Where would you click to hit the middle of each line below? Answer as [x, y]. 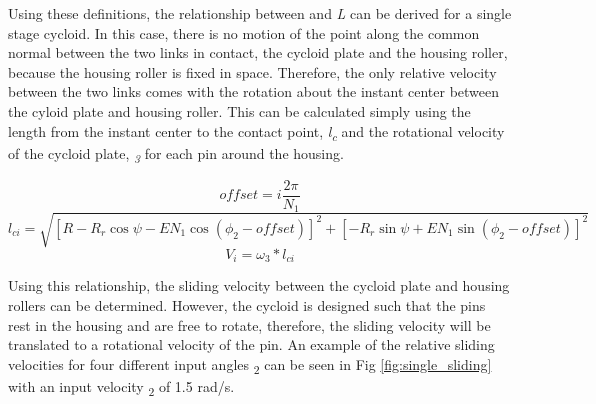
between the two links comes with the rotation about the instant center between [254, 91]
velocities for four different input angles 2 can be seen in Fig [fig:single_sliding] [250, 365]
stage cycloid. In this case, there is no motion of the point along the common [244, 32]
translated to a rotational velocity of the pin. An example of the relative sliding [251, 344]
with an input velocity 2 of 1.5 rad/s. [121, 387]
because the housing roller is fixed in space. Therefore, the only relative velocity [252, 71]
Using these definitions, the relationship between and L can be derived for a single [260, 13]
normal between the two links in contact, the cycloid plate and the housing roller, [258, 52]
